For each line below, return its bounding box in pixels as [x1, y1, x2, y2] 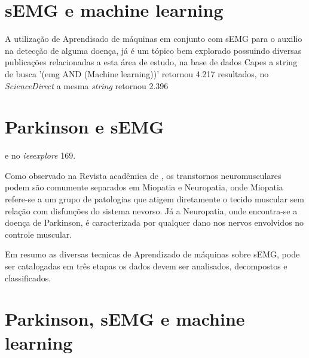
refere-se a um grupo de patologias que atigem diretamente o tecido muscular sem [5, 193, 304, 205]
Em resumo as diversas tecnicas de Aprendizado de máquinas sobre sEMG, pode [5, 248, 300, 260]
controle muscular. [5, 227, 72, 240]
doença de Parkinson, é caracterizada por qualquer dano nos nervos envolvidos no [5, 216, 304, 229]
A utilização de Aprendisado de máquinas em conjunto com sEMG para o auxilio [5, 32, 302, 45]
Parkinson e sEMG [5, 114, 164, 139]
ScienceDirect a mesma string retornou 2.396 [5, 79, 169, 92]
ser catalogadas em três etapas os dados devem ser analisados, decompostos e [5, 259, 287, 272]
